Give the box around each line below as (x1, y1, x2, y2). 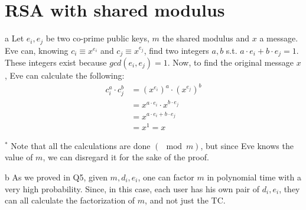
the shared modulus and (162, 32, 250, 44)
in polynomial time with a (207, 170, 301, 183)
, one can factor (138, 170, 194, 183)
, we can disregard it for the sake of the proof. (43, 151, 209, 163)
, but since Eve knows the (200, 139, 294, 151)
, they (279, 182, 300, 195)
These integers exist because (5, 56, 107, 69)
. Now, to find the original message (167, 56, 294, 69)
